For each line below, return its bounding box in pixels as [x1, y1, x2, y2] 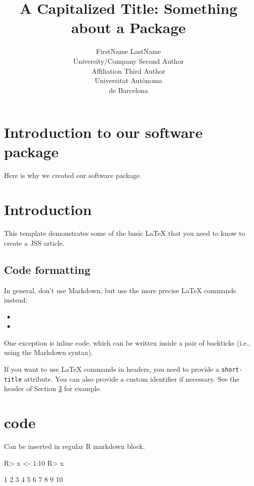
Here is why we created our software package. [4, 170, 142, 180]
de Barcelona [109, 85, 148, 95]
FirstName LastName [96, 46, 161, 56]
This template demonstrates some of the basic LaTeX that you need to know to [4, 228, 245, 238]
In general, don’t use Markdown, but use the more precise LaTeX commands [4, 285, 236, 295]
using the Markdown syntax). [4, 347, 93, 357]
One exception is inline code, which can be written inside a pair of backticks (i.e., [4, 337, 251, 348]
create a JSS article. [4, 237, 65, 248]
